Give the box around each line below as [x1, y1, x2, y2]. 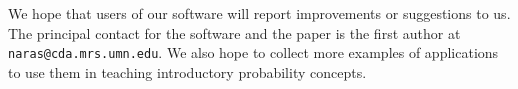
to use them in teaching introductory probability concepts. [8, 61, 367, 82]
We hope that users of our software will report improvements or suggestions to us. [8, 3, 511, 23]
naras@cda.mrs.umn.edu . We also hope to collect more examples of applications [8, 42, 499, 63]
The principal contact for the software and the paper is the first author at [8, 22, 461, 43]
